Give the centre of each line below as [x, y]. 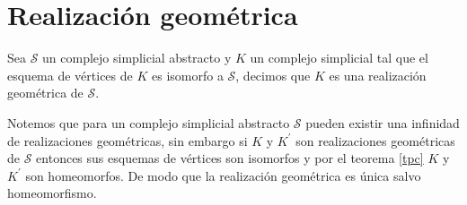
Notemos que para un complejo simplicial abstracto [149, 122]
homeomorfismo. [52, 193]
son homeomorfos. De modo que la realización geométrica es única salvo [223, 175]
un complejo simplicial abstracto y [137, 58]
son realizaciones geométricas [375, 140]
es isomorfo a [187, 75]
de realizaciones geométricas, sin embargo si [128, 140]
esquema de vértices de [70, 75]
